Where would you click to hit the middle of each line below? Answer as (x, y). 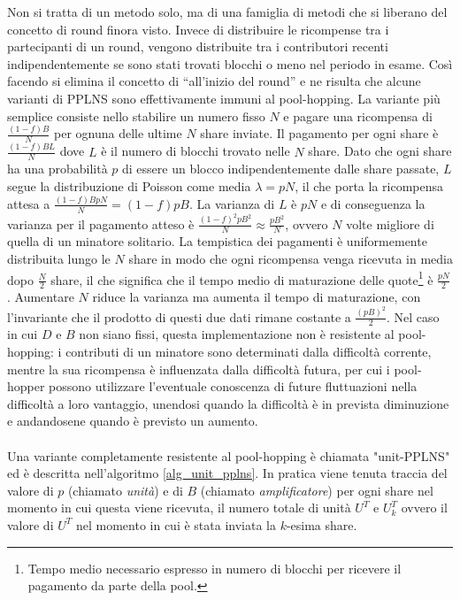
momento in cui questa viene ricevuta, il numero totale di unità (179, 508)
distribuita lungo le (59, 259)
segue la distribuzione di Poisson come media (129, 186)
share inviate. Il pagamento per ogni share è (319, 133)
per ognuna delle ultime (118, 133)
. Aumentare (41, 297)
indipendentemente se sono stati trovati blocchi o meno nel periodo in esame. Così (230, 63)
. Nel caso (413, 316)
